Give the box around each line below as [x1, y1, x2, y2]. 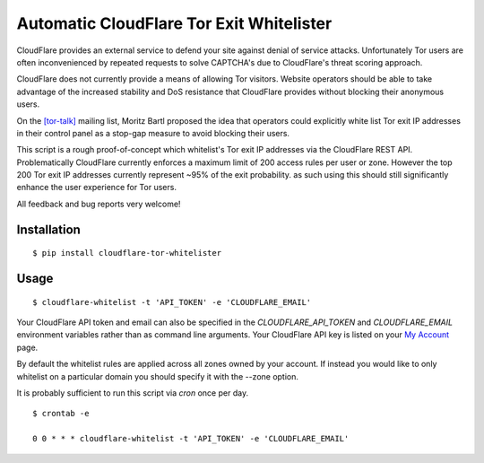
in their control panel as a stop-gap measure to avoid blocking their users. [16, 127, 290, 138]
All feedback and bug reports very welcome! [16, 198, 181, 209]
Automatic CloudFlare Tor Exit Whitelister [16, 13, 333, 33]
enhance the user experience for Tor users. [16, 182, 177, 193]
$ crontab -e [32, 408, 90, 419]
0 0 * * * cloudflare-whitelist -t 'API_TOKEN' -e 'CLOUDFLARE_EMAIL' [32, 433, 350, 444]
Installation [16, 222, 81, 237]
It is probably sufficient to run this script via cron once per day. [16, 388, 249, 398]
